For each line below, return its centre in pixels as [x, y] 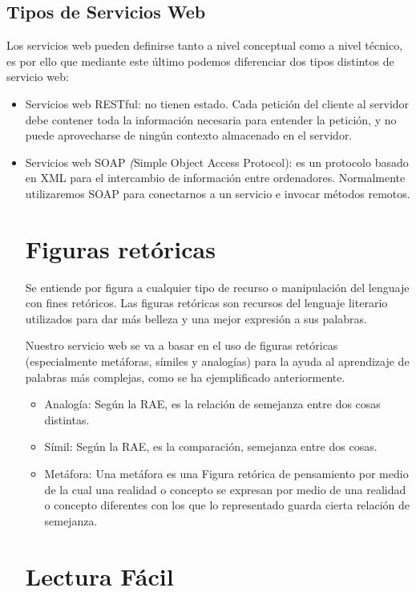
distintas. [67, 419]
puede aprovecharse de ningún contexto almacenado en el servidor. [189, 135]
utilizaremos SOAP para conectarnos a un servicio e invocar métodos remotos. [218, 193]
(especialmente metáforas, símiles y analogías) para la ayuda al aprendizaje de [217, 361]
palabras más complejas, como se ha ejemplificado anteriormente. [185, 377]
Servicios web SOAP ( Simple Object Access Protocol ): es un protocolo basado [217, 162]
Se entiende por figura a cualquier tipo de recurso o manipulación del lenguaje [217, 287]
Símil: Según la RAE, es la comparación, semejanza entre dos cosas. [211, 446]
